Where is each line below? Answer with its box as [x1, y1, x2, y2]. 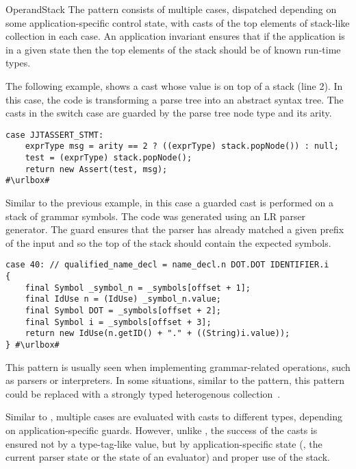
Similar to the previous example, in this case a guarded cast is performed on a [5, 195, 333, 210]
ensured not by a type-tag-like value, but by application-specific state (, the [5, 436, 322, 450]
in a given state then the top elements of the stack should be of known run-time [5, 42, 341, 56]
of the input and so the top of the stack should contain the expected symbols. [5, 235, 331, 250]
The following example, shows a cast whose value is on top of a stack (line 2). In [5, 78, 343, 93]
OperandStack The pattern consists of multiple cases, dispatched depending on [5, 2, 337, 16]
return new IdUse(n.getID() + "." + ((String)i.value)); [25, 328, 290, 339]
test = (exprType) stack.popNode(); [25, 153, 192, 163]
